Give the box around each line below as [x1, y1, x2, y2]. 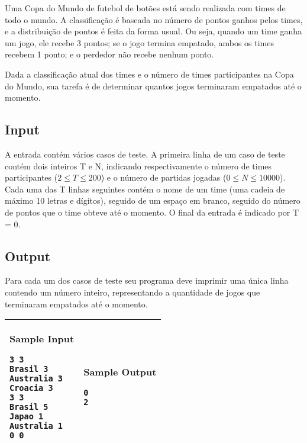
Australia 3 [9, 374, 63, 384]
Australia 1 [9, 421, 63, 431]
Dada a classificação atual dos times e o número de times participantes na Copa [5, 68, 294, 80]
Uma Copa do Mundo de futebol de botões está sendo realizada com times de [5, 2, 286, 14]
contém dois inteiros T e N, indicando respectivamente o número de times [5, 159, 272, 172]
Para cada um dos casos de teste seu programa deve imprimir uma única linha [5, 274, 289, 287]
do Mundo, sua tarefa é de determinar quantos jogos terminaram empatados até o [5, 79, 302, 92]
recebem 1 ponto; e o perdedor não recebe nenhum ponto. [5, 48, 214, 60]
